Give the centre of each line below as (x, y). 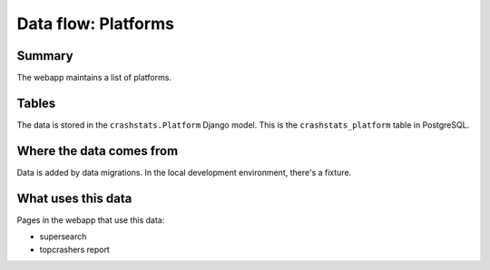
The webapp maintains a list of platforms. (94, 78)
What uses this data (74, 198)
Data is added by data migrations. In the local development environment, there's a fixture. (184, 172)
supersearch (63, 236)
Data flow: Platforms (95, 24)
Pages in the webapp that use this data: (91, 220)
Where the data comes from (98, 151)
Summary (45, 56)
